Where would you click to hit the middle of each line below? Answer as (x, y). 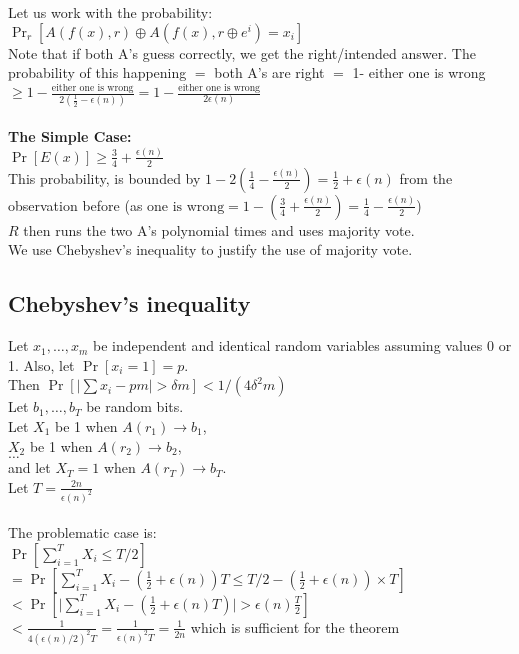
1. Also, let (41, 364)
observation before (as (75, 204)
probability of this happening (97, 72)
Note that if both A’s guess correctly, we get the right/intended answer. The (242, 52)
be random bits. (135, 406)
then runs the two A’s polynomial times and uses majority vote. (219, 229)
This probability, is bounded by (104, 177)
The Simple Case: (70, 136)
